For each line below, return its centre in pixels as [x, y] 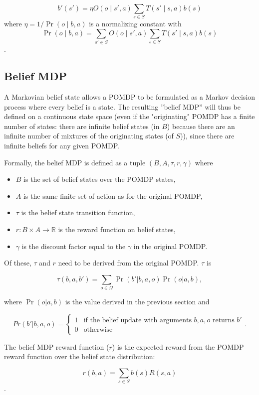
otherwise [98, 330]
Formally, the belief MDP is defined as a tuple [75, 162]
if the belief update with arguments [137, 321]
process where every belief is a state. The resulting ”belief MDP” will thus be [122, 106]
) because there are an [201, 126]
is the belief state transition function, [78, 212]
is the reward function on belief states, [117, 229]
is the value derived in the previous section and [137, 302]
